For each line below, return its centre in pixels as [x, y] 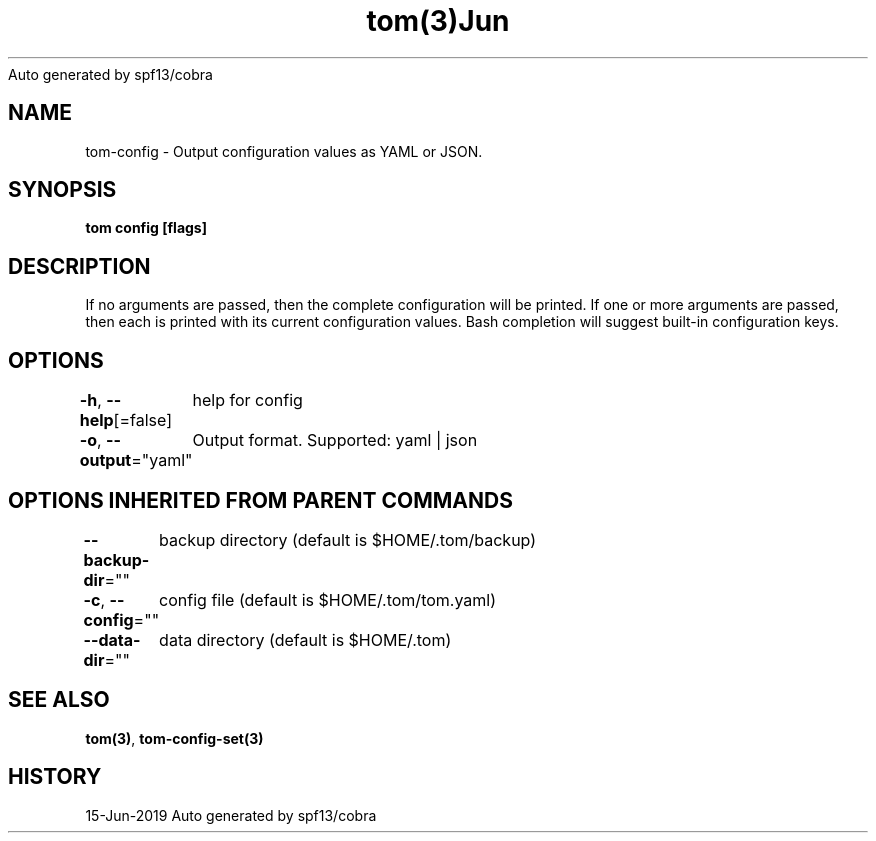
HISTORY [55, 777]
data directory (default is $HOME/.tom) [305, 639]
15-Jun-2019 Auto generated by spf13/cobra [231, 815]
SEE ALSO [59, 700]
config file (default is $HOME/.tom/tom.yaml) [328, 599]
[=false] [142, 420]
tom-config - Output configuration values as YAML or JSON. [284, 151]
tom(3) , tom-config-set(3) [174, 738]
